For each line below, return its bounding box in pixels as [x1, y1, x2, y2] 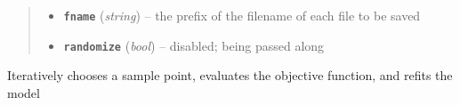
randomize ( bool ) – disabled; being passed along [63, 36, 325, 54]
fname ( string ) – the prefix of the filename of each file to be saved [63, 6, 421, 24]
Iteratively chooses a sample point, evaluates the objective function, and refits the [7, 66, 453, 85]
